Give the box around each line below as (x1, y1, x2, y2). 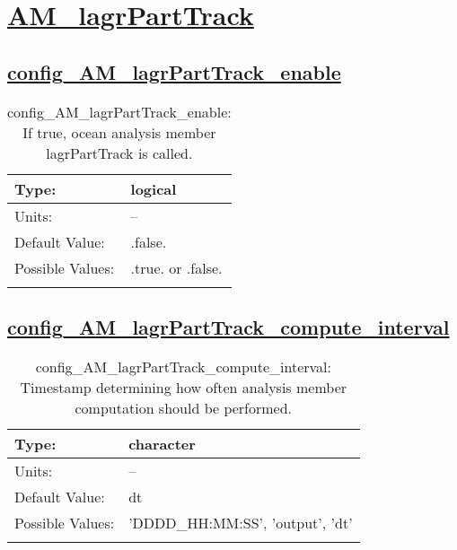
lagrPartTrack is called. (46, 142, 193, 163)
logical (130, 178, 177, 199)
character (128, 432, 196, 454)
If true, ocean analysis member (22, 121, 216, 143)
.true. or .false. (130, 257, 223, 278)
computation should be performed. (75, 397, 293, 418)
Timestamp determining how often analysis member (20, 376, 347, 397)
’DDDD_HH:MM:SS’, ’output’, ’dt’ (128, 511, 353, 533)
